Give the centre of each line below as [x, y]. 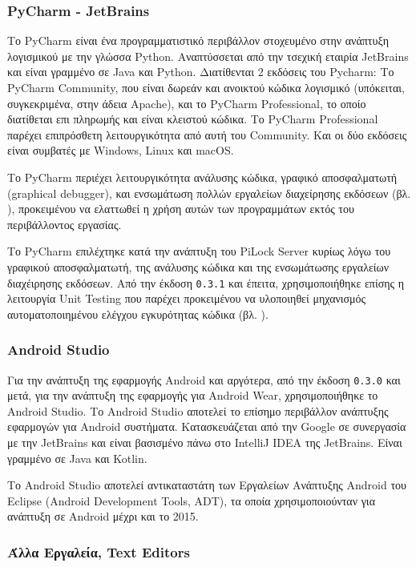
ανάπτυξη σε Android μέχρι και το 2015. [103, 516]
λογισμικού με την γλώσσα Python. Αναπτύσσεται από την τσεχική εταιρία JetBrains [208, 56]
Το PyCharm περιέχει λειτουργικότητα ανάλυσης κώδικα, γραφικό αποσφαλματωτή [202, 177]
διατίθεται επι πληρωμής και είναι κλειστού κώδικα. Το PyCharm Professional [193, 119]
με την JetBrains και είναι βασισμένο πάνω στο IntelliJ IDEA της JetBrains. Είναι [205, 442]
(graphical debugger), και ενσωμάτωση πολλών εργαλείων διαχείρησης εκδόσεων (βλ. [209, 193]
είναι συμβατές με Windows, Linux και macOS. [121, 150]
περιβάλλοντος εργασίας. [65, 224]
